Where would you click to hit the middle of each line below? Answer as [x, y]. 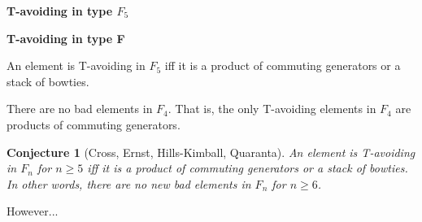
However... [33, 211]
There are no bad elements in [80, 109]
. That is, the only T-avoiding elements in [272, 109]
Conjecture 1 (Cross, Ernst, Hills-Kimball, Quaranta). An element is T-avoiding [211, 152]
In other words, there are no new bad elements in [129, 183]
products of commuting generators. [94, 124]
